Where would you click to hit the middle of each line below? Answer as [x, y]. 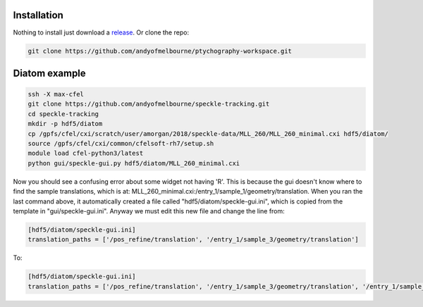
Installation [38, 15]
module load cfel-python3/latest [86, 153]
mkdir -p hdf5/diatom [65, 124]
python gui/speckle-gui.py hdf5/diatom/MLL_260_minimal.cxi [134, 163]
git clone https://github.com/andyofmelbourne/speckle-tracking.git [149, 104]
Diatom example [49, 73]
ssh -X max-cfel [56, 94]
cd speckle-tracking [63, 114]
